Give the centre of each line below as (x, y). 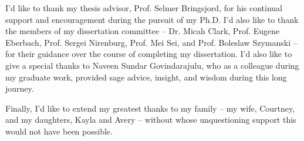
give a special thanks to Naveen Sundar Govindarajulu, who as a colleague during (152, 65)
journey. (20, 88)
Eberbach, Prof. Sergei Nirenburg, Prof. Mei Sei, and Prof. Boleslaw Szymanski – (151, 42)
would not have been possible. (59, 131)
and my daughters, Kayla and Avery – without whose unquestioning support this (151, 120)
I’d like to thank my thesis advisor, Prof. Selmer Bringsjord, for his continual (144, 8)
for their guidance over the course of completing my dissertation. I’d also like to (149, 54)
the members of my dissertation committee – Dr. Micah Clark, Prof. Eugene (143, 31)
